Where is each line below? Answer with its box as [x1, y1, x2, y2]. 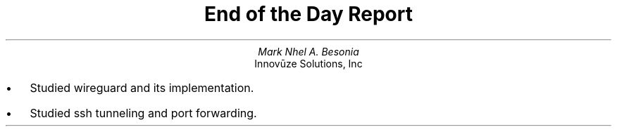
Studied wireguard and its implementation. [30, 80, 254, 95]
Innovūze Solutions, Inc [254, 57, 363, 70]
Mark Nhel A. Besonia [258, 45, 359, 58]
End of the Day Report [204, 2, 413, 26]
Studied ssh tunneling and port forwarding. [30, 105, 257, 120]
